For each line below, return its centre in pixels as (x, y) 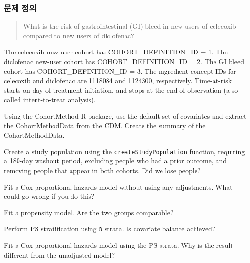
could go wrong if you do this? (49, 196)
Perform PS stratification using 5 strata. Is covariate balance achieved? (110, 229)
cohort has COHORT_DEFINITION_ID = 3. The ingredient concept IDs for (120, 71)
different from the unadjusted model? (60, 254)
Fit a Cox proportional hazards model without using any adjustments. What (118, 186)
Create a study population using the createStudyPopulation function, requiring (125, 151)
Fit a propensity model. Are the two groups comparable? (89, 212)
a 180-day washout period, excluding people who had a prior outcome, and (115, 161)
